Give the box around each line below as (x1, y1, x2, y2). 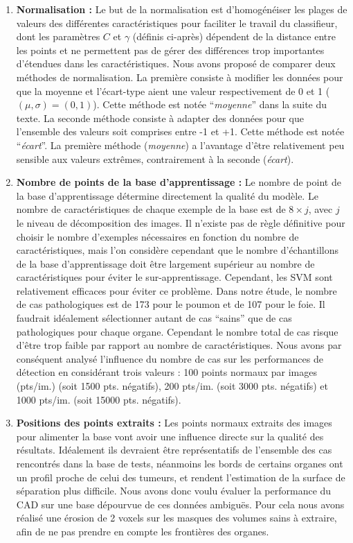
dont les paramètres (16, 29, 100, 44)
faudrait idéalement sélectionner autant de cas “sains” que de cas (16, 311, 292, 325)
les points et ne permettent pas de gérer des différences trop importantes (16, 42, 325, 57)
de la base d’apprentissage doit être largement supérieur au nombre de (16, 256, 315, 270)
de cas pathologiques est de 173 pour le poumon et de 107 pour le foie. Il (16, 297, 325, 311)
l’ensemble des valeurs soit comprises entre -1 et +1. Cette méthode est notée (16, 124, 345, 139)
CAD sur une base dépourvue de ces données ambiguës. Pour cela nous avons (16, 497, 345, 511)
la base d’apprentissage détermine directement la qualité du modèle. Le (16, 188, 318, 202)
